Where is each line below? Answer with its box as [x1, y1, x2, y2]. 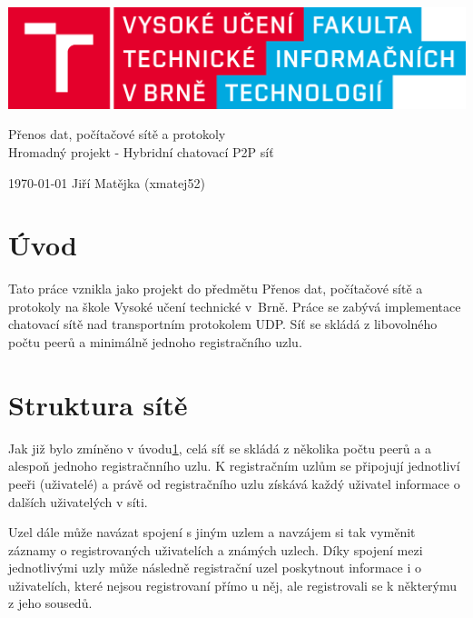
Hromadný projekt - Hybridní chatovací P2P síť [8, 142, 274, 161]
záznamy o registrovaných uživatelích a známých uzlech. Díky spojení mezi [8, 540, 423, 559]
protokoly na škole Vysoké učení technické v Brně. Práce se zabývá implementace [8, 296, 461, 315]
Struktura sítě [8, 385, 188, 423]
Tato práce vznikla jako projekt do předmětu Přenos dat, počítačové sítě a [8, 279, 423, 298]
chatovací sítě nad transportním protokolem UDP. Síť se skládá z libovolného [8, 314, 438, 334]
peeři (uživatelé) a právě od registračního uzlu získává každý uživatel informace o [8, 473, 460, 493]
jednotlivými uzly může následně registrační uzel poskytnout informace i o [8, 558, 421, 577]
